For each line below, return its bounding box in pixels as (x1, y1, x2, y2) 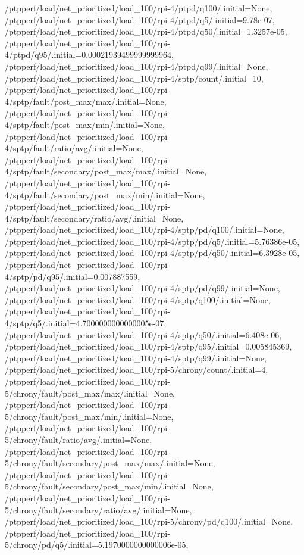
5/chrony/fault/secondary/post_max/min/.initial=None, (5, 480, 214, 492)
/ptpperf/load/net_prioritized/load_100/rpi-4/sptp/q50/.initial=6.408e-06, (5, 328, 282, 341)
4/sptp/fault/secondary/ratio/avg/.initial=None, (5, 211, 184, 224)
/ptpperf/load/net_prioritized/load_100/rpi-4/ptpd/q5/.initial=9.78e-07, (5, 13, 275, 26)
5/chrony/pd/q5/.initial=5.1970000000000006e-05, (5, 538, 189, 551)
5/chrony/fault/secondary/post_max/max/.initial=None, (5, 457, 215, 469)
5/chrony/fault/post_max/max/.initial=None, (5, 386, 175, 399)
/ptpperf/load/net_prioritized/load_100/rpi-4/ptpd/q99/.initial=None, (5, 60, 268, 72)
